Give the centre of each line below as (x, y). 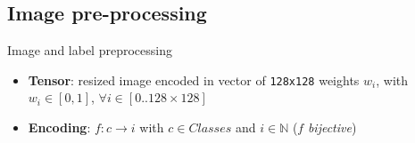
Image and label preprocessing (90, 50)
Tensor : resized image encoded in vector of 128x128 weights (194, 79)
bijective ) (332, 127)
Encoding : (59, 127)
